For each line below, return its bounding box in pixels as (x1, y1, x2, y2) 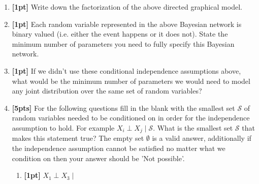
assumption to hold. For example (12, 122, 115, 133)
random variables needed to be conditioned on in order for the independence (12, 112, 250, 123)
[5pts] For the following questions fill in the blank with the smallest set (12, 102, 235, 113)
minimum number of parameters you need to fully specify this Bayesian (12, 38, 235, 49)
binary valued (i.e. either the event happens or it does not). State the (12, 28, 228, 39)
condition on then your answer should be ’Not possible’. (12, 152, 185, 163)
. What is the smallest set (153, 122, 233, 133)
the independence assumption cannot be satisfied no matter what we (12, 142, 225, 153)
